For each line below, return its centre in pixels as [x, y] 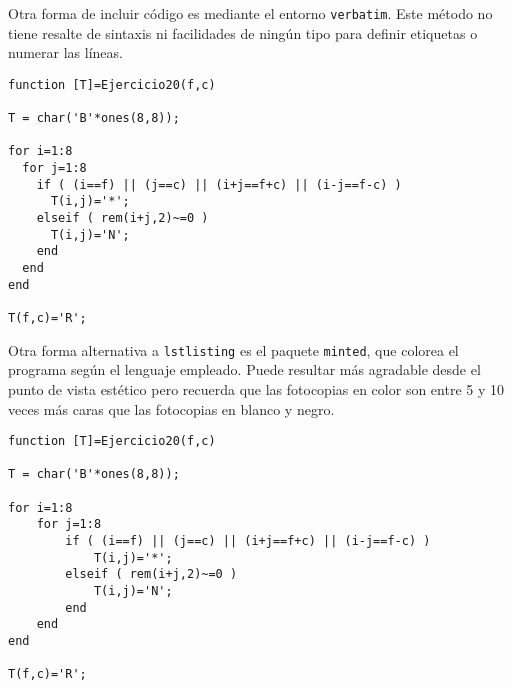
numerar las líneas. [65, 52]
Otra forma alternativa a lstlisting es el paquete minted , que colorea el [233, 349]
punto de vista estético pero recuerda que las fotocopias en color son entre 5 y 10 [256, 388]
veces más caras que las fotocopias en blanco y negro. [171, 408]
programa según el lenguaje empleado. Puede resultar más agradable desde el [244, 369]
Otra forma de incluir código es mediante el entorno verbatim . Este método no [250, 13]
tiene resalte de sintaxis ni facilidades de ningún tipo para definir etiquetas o [243, 32]
